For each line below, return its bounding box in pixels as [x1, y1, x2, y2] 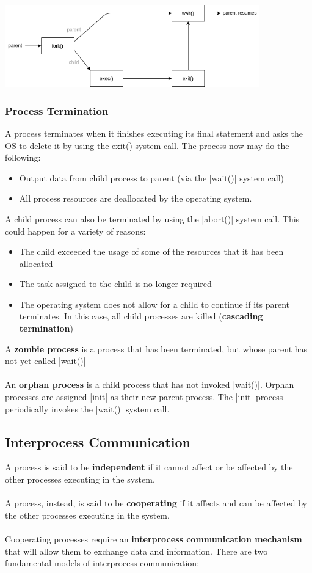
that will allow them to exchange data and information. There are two [5, 544, 268, 557]
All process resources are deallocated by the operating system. [19, 192, 252, 205]
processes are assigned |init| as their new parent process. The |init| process [5, 390, 283, 403]
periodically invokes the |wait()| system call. [5, 402, 170, 415]
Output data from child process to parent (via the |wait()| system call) [19, 171, 285, 184]
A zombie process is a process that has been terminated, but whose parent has [5, 342, 308, 355]
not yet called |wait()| [5, 354, 86, 367]
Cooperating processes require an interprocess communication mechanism [5, 532, 302, 545]
